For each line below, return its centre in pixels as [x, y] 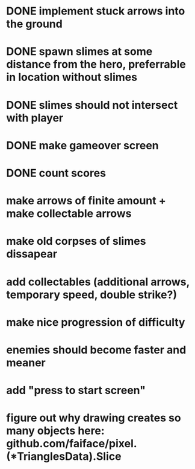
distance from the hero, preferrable [96, 64]
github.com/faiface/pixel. [72, 444]
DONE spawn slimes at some [79, 52]
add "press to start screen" [76, 390]
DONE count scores [56, 173]
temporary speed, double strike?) [92, 295]
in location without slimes [72, 77]
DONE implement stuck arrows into [96, 11]
